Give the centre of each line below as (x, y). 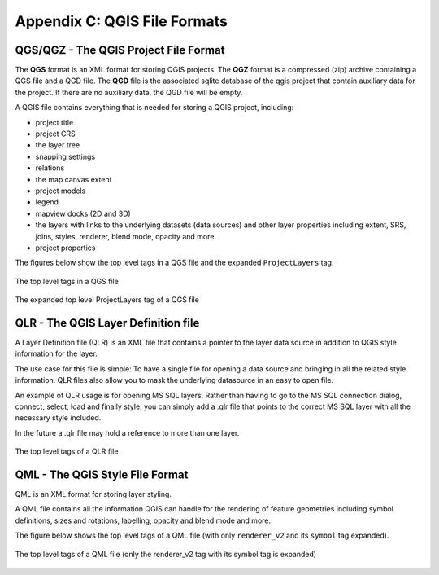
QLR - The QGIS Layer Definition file (107, 323)
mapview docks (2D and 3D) (83, 213)
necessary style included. (58, 418)
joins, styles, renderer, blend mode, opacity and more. (126, 236)
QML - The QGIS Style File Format (102, 474)
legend (47, 202)
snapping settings (65, 156)
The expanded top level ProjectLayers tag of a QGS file (107, 300)
